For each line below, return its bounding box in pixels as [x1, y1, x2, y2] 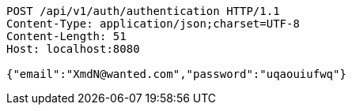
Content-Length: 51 [6, 30, 127, 43]
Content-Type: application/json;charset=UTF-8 [6, 17, 300, 30]
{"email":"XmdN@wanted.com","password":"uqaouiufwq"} [6, 68, 346, 80]
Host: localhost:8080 [6, 43, 140, 55]
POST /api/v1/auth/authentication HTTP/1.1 [6, 5, 280, 17]
